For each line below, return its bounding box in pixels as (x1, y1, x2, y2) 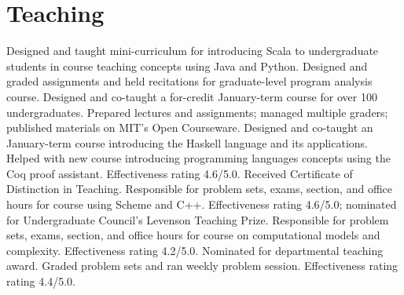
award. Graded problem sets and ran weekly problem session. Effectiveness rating (6, 257, 398, 274)
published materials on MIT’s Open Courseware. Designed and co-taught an (6, 119, 373, 136)
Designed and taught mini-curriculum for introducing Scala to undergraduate (6, 42, 379, 59)
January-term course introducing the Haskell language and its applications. (6, 134, 368, 151)
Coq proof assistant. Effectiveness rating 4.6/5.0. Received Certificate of (6, 165, 353, 181)
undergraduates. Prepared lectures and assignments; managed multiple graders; (6, 104, 388, 120)
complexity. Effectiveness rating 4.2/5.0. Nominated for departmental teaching (6, 242, 384, 258)
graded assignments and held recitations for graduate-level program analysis (6, 73, 373, 89)
